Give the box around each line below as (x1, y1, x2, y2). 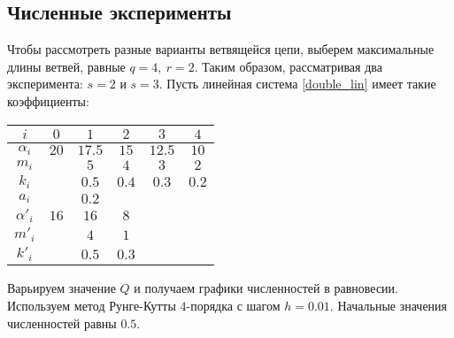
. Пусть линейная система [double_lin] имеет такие (158, 74, 436, 93)
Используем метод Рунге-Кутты (7, 296, 176, 314)
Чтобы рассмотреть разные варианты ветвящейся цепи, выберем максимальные (7, 40, 435, 58)
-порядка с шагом (186, 296, 281, 314)
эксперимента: (7, 74, 83, 93)
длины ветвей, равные (7, 57, 126, 75)
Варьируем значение (7, 279, 116, 297)
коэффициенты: (7, 91, 89, 110)
